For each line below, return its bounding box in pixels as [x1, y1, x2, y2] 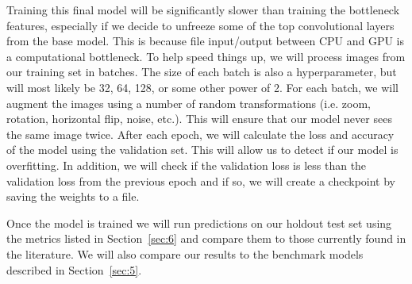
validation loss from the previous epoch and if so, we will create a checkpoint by [6, 172, 396, 189]
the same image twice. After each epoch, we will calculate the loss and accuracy [6, 125, 395, 142]
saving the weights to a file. [6, 188, 140, 205]
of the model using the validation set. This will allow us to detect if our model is [6, 141, 399, 158]
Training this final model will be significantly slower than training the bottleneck [6, 2, 400, 17]
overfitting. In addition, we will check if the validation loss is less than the [6, 156, 367, 173]
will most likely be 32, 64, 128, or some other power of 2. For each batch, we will [6, 79, 399, 95]
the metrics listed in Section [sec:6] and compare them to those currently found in [6, 230, 406, 247]
